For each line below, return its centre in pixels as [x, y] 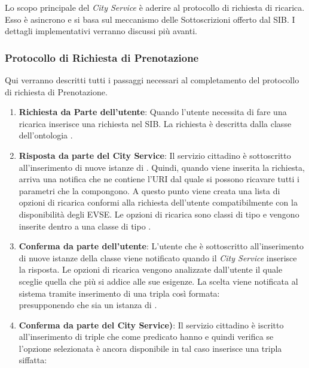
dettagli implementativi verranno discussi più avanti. [101, 31]
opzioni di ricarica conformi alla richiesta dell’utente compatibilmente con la [158, 202]
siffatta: [33, 360]
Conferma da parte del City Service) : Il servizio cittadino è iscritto [151, 325]
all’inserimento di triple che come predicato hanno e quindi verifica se [146, 337]
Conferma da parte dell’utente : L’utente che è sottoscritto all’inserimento [161, 246]
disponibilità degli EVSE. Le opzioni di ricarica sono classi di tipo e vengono [159, 214]
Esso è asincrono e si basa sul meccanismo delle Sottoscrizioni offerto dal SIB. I [150, 19]
